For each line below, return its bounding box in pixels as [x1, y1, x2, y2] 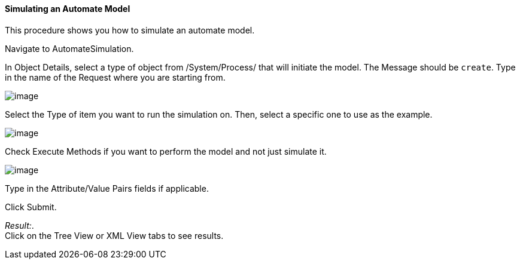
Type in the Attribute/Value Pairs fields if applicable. [5, 183, 209, 194]
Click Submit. [5, 201, 57, 212]
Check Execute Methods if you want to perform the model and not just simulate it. [5, 146, 327, 156]
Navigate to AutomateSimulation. [5, 43, 134, 54]
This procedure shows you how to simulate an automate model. [5, 24, 255, 35]
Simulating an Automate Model [5, 4, 130, 14]
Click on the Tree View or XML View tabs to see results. [5, 230, 224, 241]
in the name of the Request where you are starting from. [5, 72, 226, 82]
